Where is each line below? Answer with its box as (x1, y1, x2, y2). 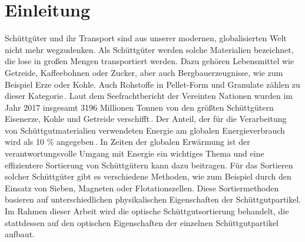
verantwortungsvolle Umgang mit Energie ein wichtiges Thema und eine (5, 147, 264, 160)
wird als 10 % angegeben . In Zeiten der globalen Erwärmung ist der (5, 135, 250, 148)
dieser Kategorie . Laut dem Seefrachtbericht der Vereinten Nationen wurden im (5, 89, 293, 102)
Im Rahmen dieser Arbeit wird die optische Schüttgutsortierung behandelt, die (5, 205, 289, 217)
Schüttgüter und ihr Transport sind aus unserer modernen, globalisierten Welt (5, 32, 287, 44)
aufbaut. (5, 228, 35, 240)
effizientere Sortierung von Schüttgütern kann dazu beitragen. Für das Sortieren (5, 158, 293, 171)
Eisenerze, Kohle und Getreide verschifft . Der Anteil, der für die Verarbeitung (5, 112, 287, 125)
